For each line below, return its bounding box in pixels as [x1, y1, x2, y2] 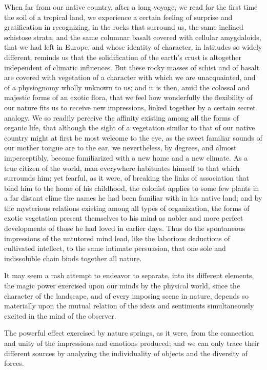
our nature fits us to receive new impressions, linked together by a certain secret [4, 102, 256, 112]
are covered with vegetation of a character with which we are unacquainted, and [4, 72, 256, 83]
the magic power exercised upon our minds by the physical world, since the [4, 280, 240, 291]
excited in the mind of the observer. [4, 310, 116, 321]
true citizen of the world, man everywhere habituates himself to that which [4, 162, 240, 173]
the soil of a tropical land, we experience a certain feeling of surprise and [4, 11, 233, 22]
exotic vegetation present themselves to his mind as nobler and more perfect [4, 212, 243, 223]
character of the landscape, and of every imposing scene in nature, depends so [4, 290, 249, 301]
